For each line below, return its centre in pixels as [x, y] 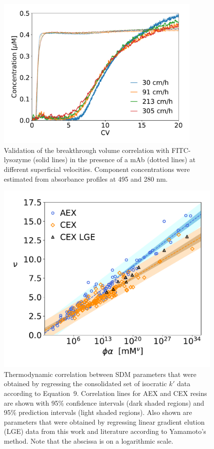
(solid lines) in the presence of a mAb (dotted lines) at [114, 159]
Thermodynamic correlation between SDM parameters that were [100, 374]
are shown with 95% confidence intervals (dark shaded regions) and [104, 402]
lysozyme [18, 159]
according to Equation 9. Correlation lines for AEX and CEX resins [106, 393]
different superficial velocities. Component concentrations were [97, 169]
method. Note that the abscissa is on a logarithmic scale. [89, 441]
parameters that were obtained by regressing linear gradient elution [104, 421]
